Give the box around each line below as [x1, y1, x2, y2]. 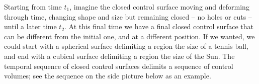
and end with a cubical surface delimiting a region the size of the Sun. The [4, 50, 235, 61]
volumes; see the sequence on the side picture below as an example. [4, 70, 211, 81]
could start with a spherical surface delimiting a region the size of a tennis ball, [4, 41, 248, 51]
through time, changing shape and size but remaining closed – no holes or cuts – [4, 11, 252, 22]
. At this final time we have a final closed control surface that [64, 21, 254, 32]
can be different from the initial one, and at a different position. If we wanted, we [4, 31, 255, 41]
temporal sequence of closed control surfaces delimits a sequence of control [4, 60, 233, 71]
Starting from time [4, 2, 62, 12]
